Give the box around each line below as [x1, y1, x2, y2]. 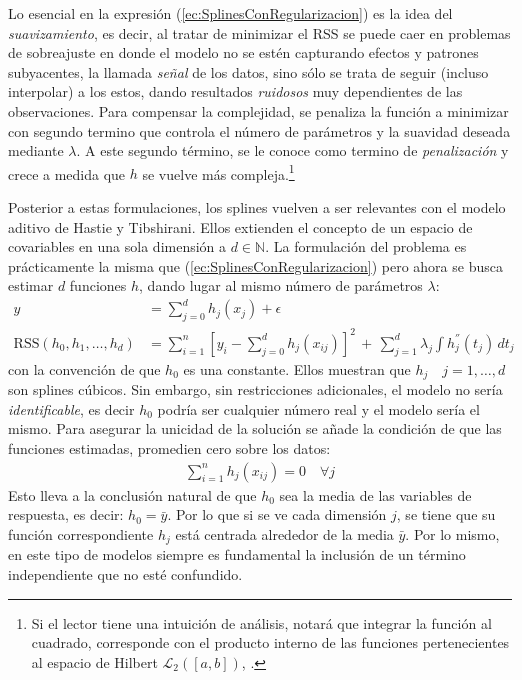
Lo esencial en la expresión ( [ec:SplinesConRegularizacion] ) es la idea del [8, 3, 453, 23]
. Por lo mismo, [405, 523, 500, 544]
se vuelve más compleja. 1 [142, 160, 295, 184]
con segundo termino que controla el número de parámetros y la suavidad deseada [8, 120, 511, 141]
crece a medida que [8, 163, 126, 184]
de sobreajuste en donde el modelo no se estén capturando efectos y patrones [8, 42, 479, 63]
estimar [8, 275, 54, 296]
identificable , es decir [8, 398, 135, 419]
